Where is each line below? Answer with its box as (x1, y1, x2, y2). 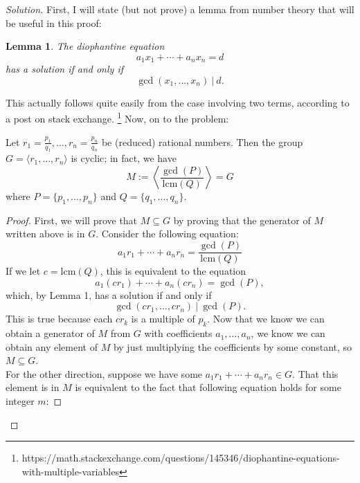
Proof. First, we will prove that (6, 212, 138, 227)
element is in (6, 380, 60, 394)
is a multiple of (131, 311, 195, 326)
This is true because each (6, 311, 113, 326)
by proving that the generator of (173, 212, 311, 227)
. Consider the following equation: (96, 226, 239, 241)
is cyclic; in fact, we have (71, 151, 177, 165)
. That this (292, 366, 339, 381)
